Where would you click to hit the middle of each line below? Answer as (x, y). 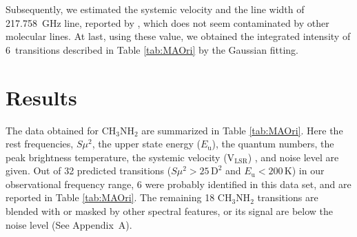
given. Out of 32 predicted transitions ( (89, 171)
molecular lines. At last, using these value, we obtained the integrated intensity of (178, 36)
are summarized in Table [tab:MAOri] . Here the (242, 130)
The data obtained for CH (61, 130)
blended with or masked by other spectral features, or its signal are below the (170, 211)
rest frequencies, (40, 144)
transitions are (288, 197)
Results (41, 97)
